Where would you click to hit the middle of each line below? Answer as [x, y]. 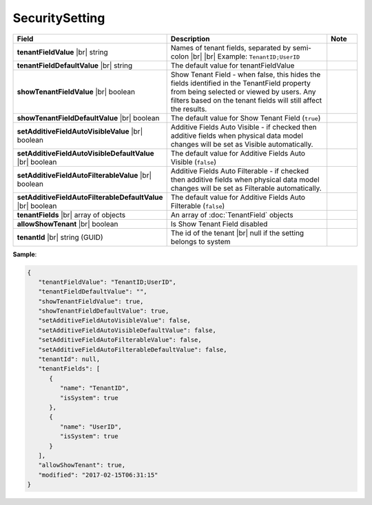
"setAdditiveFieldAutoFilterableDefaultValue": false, [133, 349]
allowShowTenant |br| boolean [68, 224]
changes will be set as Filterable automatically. [246, 188]
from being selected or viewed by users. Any [243, 92]
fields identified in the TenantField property [241, 83]
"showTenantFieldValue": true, [91, 301]
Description [190, 39]
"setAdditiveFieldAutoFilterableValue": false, [120, 340]
